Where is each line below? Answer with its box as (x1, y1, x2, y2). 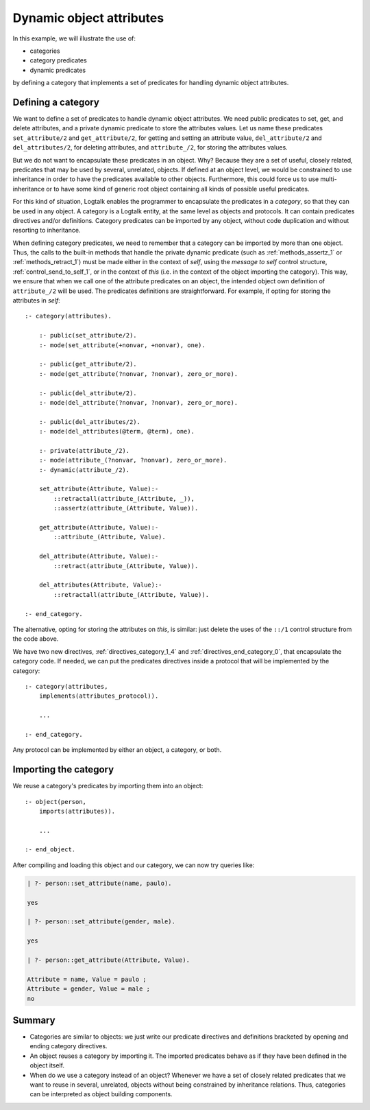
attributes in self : (12, 296, 61, 305)
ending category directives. (29, 1042, 108, 1050)
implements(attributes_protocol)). (38, 692, 159, 700)
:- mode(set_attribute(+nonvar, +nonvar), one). (38, 341, 206, 349)
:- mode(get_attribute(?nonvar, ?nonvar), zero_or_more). (38, 370, 238, 377)
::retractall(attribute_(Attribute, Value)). (53, 591, 209, 598)
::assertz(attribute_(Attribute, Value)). (53, 504, 199, 512)
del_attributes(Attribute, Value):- (38, 581, 162, 589)
